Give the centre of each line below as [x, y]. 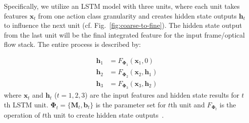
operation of [22, 115]
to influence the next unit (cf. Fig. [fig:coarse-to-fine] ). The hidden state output [123, 25]
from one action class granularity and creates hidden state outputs [137, 15]
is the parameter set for [131, 104]
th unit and [188, 104]
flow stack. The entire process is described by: [73, 44]
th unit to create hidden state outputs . [104, 115]
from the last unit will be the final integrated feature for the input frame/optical [124, 34]
